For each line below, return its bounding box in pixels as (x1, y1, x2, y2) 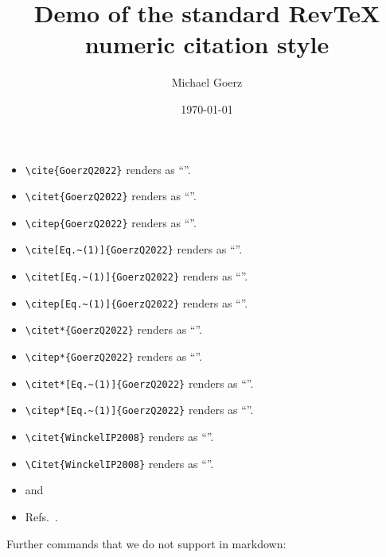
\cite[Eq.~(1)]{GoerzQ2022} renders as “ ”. (25, 241, 243, 257)
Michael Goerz (171, 74, 243, 91)
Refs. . (25, 508, 58, 524)
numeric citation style (84, 28, 329, 60)
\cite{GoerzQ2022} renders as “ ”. (25, 161, 191, 177)
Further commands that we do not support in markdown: (6, 535, 287, 551)
